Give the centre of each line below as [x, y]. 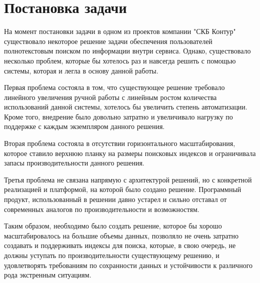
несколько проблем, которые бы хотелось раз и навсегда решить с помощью [120, 60]
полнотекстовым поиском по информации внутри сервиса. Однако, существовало [127, 51]
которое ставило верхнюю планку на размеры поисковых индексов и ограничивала [130, 153]
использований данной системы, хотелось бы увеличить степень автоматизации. [126, 107]
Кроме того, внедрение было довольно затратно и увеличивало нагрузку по [118, 116]
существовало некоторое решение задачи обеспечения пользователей [108, 41]
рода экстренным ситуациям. [48, 275]
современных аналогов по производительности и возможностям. [102, 209]
